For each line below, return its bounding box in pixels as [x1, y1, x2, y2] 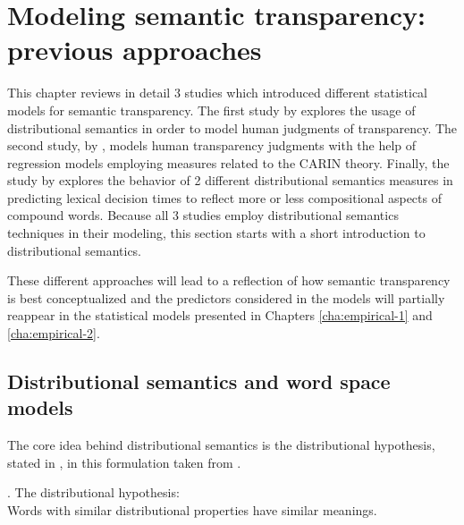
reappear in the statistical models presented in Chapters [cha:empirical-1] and [7, 306, 433, 325]
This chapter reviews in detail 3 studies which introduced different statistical [7, 83, 427, 102]
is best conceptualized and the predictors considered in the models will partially [7, 288, 445, 307]
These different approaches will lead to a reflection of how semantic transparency [7, 271, 451, 290]
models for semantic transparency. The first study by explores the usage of [7, 100, 416, 119]
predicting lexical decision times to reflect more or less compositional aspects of [7, 188, 442, 207]
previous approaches [7, 31, 262, 68]
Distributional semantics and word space [7, 368, 391, 395]
